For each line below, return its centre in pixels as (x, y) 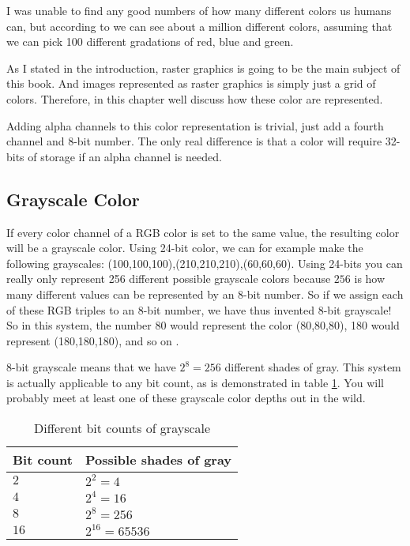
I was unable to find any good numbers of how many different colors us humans (199, 10)
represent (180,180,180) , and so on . (93, 340)
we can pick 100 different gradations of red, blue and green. (150, 41)
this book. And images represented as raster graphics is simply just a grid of (191, 83)
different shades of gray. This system (313, 367)
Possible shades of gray (158, 460)
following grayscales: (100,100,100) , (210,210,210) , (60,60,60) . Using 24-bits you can (205, 263)
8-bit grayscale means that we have (91, 367)
